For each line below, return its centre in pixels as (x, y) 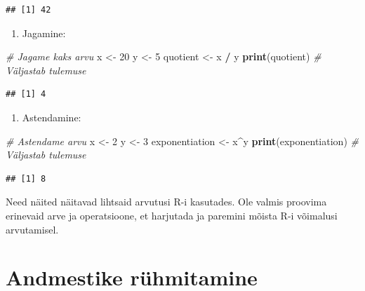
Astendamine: (52, 117)
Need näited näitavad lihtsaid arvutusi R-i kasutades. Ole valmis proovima (166, 202)
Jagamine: (44, 33)
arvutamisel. (32, 229)
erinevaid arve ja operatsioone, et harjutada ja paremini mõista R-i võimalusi (172, 215)
